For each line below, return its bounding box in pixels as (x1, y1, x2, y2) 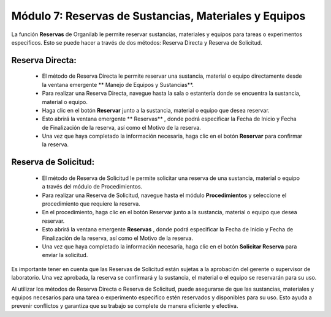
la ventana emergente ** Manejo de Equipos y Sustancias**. (42, 81, 194, 88)
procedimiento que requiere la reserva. (42, 200, 140, 207)
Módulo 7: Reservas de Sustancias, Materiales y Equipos (11, 9, 306, 23)
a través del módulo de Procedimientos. (42, 183, 143, 190)
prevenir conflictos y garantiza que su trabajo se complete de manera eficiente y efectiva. (11, 302, 238, 310)
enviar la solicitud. (42, 252, 88, 259)
